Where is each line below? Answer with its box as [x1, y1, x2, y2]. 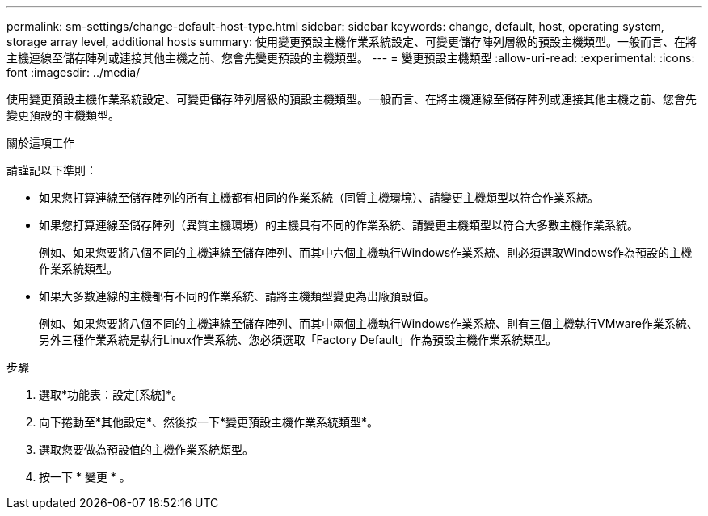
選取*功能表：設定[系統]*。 [39, 388, 183, 401]
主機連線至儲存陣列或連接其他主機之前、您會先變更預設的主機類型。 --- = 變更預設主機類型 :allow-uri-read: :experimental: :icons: [6, 51, 695, 65]
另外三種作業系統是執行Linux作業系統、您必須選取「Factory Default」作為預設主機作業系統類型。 [39, 333, 557, 346]
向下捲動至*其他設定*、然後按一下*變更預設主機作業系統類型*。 [39, 415, 379, 429]
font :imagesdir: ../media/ [6, 65, 141, 79]
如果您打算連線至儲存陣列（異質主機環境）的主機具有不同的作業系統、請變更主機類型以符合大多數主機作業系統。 [39, 218, 638, 232]
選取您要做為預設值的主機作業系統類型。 [39, 443, 254, 456]
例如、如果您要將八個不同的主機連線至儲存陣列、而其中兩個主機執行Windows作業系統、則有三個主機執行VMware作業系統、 [39, 317, 698, 330]
